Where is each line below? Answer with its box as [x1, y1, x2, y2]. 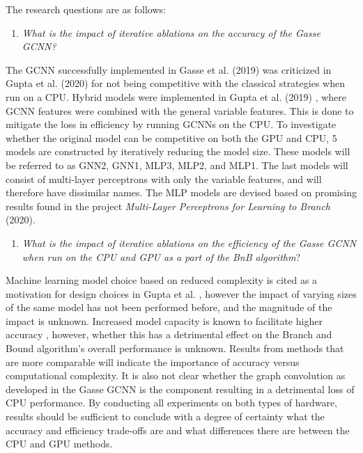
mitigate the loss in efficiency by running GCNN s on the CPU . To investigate [6, 117, 337, 132]
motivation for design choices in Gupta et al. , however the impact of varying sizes [6, 286, 357, 301]
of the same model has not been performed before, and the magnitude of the [6, 300, 332, 315]
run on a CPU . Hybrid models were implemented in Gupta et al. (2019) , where [6, 89, 346, 104]
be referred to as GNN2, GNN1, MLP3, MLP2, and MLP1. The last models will [6, 157, 348, 172]
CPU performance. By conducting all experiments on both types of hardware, [6, 395, 337, 410]
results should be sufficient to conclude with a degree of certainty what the [6, 409, 325, 424]
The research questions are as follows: [6, 2, 166, 16]
